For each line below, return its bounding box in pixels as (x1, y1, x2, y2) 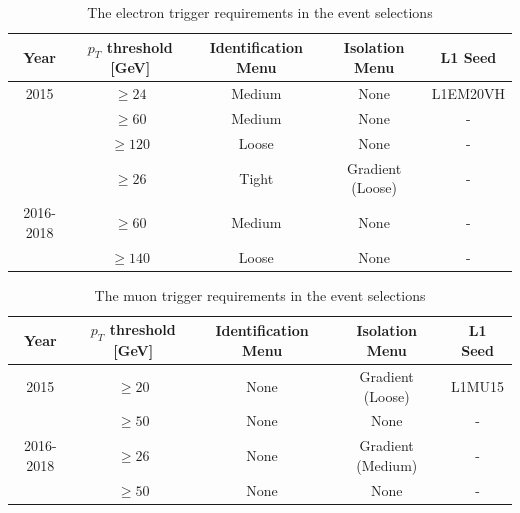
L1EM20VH (431, 83, 505, 104)
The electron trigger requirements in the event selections (87, 2, 433, 22)
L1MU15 (451, 375, 505, 396)
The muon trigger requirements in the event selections (94, 284, 426, 305)
